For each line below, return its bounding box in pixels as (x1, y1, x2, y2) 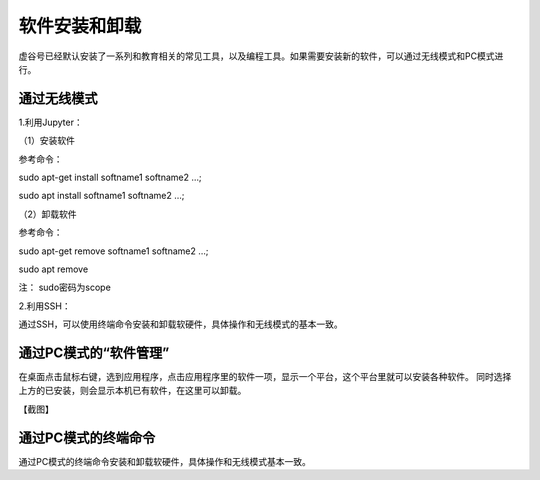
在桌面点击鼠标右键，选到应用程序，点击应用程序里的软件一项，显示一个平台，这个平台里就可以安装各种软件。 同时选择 (18, 371, 512, 383)
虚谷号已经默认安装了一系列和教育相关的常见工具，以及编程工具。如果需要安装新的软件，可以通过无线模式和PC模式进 (18, 50, 504, 62)
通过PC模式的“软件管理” (18, 344, 170, 361)
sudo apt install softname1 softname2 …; (18, 190, 185, 202)
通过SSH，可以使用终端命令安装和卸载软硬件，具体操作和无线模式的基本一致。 (18, 318, 344, 330)
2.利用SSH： (18, 300, 71, 312)
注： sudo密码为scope (18, 281, 112, 294)
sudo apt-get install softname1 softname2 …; (18, 171, 202, 184)
